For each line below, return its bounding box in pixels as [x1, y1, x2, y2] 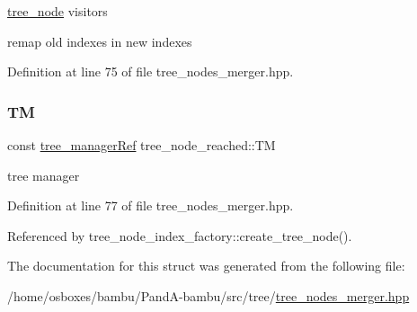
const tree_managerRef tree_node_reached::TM [7, 136, 276, 154]
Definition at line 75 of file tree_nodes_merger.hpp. [7, 62, 294, 81]
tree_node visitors [7, 2, 108, 20]
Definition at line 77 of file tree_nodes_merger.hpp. [7, 196, 294, 215]
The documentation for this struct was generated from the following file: [7, 256, 405, 275]
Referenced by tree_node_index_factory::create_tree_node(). [7, 226, 352, 245]
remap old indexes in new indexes [7, 31, 192, 50]
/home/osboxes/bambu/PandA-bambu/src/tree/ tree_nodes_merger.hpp [7, 286, 410, 305]
